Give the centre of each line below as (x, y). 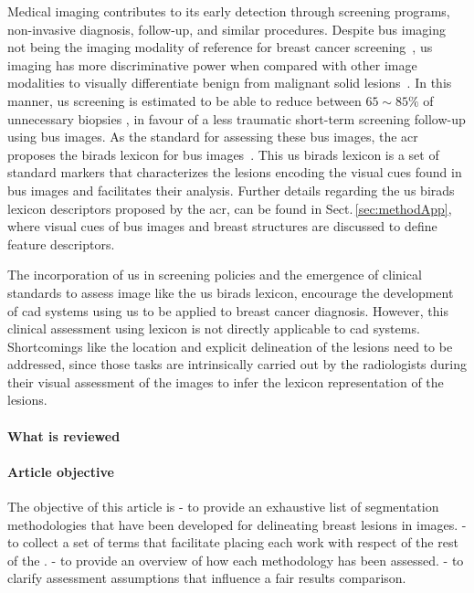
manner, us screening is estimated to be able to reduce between (184, 100)
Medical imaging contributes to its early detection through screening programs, (229, 11)
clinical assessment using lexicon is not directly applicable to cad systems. (214, 328)
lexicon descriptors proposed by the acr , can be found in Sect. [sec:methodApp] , (230, 208)
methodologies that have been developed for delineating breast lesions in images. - (237, 524)
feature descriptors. (61, 244)
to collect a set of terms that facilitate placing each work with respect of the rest (233, 542)
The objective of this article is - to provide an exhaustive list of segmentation (223, 507)
